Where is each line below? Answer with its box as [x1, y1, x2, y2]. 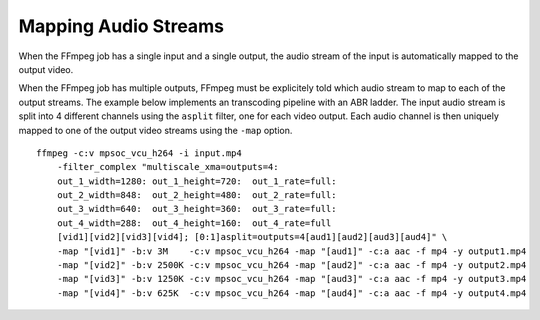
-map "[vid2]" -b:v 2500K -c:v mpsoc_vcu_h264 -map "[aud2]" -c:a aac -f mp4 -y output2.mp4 [56, 260, 527, 271]
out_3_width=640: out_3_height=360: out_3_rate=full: [56, 203, 337, 215]
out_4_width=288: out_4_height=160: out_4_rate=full [56, 217, 332, 229]
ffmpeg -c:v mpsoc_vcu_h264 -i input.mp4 [36, 147, 242, 159]
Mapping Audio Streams [18, 15, 225, 37]
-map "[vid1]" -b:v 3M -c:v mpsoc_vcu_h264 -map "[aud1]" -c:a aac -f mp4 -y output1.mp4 [56, 245, 527, 257]
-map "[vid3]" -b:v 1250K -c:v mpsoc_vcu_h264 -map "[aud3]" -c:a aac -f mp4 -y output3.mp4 [56, 273, 527, 285]
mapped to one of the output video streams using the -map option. [18, 124, 293, 136]
